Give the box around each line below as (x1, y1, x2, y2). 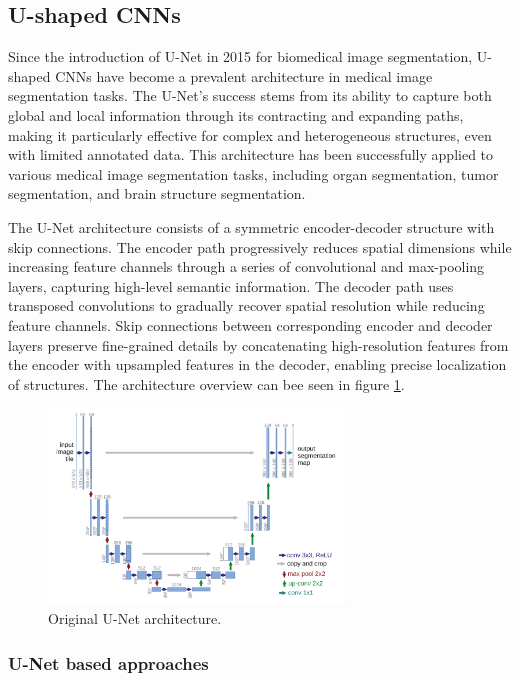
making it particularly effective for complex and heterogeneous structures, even (8, 124, 492, 145)
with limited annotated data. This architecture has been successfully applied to (8, 144, 494, 165)
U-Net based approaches (8, 650, 209, 675)
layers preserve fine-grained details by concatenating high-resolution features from (8, 334, 509, 355)
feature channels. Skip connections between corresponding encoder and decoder (8, 314, 493, 335)
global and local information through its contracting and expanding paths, (8, 104, 464, 125)
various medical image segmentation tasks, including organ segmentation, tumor (8, 163, 499, 184)
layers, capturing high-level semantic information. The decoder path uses (8, 275, 454, 296)
